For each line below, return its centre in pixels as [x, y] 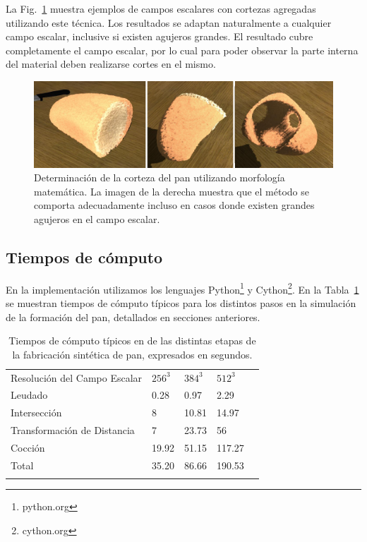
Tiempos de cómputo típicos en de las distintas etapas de [132, 341]
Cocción [28, 447]
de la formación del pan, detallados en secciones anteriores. [133, 317]
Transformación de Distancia [73, 430]
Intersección [36, 412]
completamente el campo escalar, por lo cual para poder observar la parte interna [182, 50]
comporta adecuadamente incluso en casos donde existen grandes [174, 205]
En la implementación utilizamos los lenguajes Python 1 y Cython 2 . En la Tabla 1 [182, 288]
